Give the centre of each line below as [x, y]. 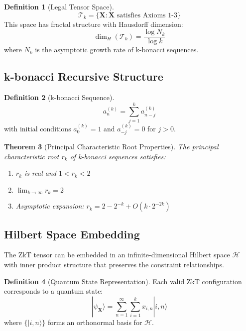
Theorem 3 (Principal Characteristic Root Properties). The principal [111, 146]
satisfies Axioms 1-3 [147, 15]
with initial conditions [38, 128]
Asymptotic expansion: [50, 206]
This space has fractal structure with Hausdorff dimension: [94, 24]
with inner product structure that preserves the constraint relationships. [114, 265]
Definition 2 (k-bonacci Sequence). [59, 97]
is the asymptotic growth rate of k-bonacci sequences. [117, 50]
